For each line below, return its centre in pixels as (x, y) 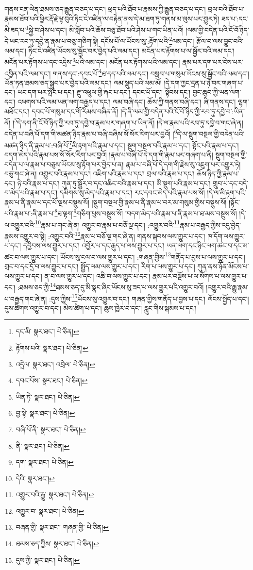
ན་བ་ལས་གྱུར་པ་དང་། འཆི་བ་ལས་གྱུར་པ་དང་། (97, 276)
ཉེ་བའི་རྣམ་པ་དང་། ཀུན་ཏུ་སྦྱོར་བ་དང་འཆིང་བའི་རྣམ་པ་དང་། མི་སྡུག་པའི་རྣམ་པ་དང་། (114, 183)
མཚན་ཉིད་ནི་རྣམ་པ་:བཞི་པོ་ (37, 145)
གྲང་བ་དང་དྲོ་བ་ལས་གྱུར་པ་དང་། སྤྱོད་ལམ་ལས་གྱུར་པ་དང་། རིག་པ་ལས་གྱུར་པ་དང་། (100, 266)
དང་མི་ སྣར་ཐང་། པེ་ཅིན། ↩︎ (47, 331)
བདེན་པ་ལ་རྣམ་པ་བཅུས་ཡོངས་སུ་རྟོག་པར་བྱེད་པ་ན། (64, 164)
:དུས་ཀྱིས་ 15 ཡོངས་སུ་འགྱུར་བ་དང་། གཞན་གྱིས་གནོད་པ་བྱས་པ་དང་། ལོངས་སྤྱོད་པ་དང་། (149, 298)
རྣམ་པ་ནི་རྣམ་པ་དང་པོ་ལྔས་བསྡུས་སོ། (47, 202)
